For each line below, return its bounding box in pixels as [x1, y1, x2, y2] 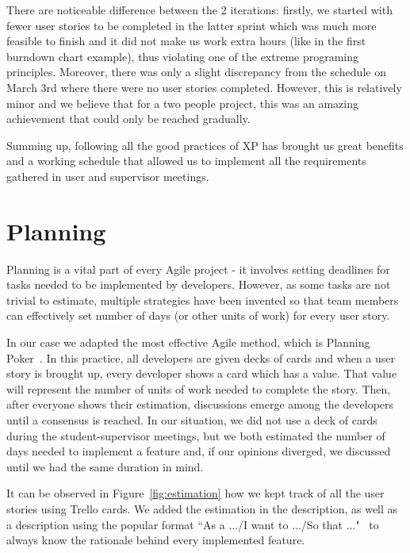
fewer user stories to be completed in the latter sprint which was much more [6, 17, 377, 33]
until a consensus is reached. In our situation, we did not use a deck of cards [6, 412, 377, 428]
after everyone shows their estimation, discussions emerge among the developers [6, 396, 394, 413]
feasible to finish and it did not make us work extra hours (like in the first [6, 33, 366, 49]
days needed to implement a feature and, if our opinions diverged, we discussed [6, 443, 391, 459]
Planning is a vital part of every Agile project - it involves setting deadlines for [6, 260, 390, 277]
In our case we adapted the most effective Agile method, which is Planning [6, 334, 370, 351]
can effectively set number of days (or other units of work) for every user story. [6, 307, 390, 324]
